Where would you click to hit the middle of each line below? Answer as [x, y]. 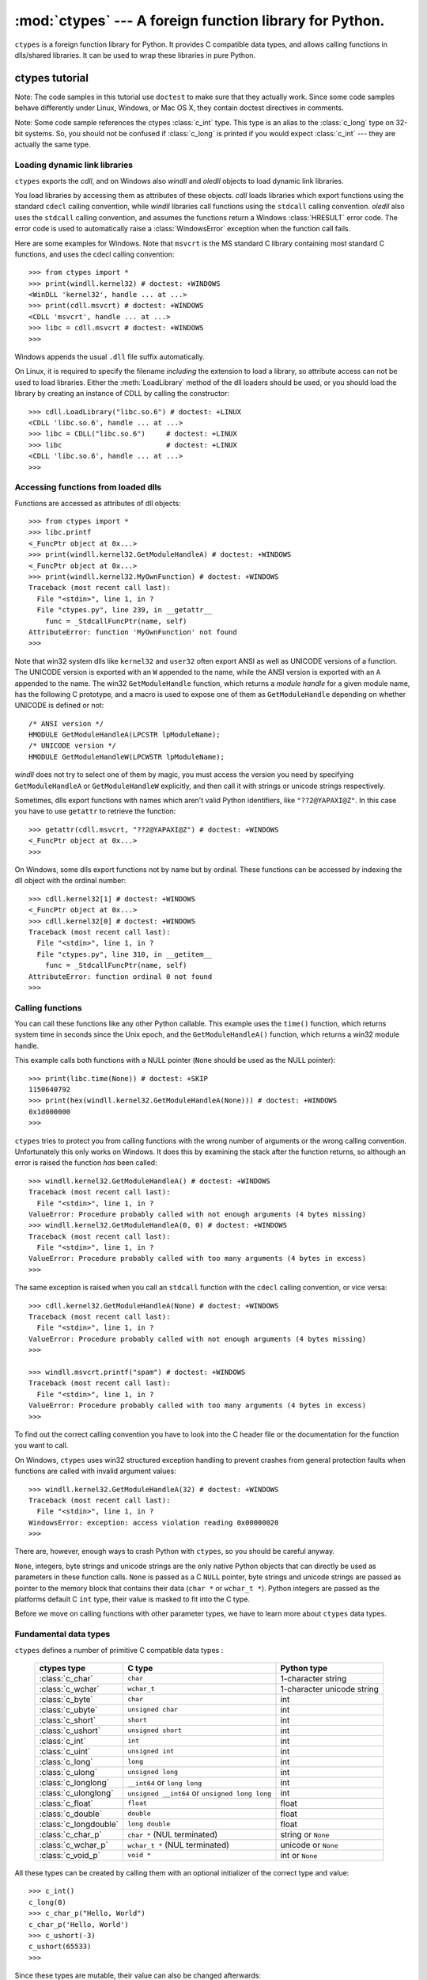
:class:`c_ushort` [70, 1731]
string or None [305, 1834]
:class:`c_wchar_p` [74, 1845]
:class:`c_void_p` [70, 1855]
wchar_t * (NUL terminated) [178, 1845]
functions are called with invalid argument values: [96, 1471]
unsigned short [155, 1731]
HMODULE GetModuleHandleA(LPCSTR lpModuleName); [125, 735]
